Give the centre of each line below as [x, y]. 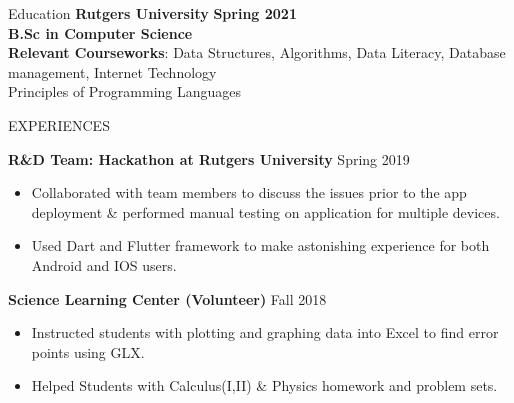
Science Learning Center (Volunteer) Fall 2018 [167, 298]
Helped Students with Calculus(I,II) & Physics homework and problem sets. [264, 385]
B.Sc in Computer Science [100, 32]
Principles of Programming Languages [125, 91]
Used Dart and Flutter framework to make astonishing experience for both [260, 245]
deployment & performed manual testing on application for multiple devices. [265, 211]
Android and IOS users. [104, 264]
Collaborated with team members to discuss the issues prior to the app [249, 192]
